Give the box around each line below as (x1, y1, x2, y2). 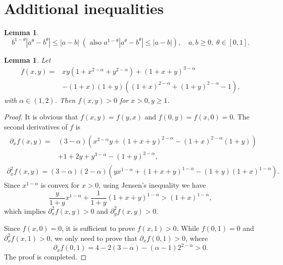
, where (185, 232, 208, 243)
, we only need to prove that (50, 232, 138, 243)
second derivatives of (4, 121, 68, 132)
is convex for (41, 180, 79, 190)
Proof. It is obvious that (4, 111, 78, 122)
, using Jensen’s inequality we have (99, 180, 206, 190)
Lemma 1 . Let (4, 54, 51, 65)
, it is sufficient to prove (61, 223, 135, 233)
